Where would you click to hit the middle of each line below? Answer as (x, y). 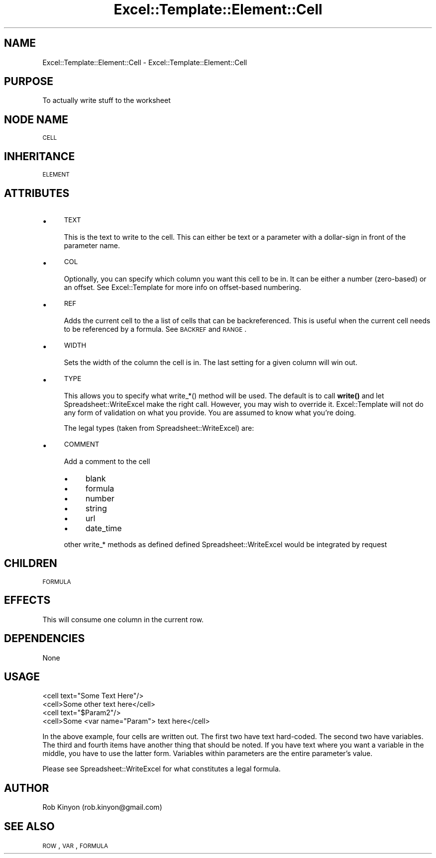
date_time (104, 528)
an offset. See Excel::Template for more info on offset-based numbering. (182, 287)
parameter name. (92, 245)
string (96, 508)
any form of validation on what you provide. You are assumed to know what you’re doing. (210, 412)
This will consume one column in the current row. (123, 619)
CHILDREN (31, 564)
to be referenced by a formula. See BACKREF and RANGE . (155, 329)
